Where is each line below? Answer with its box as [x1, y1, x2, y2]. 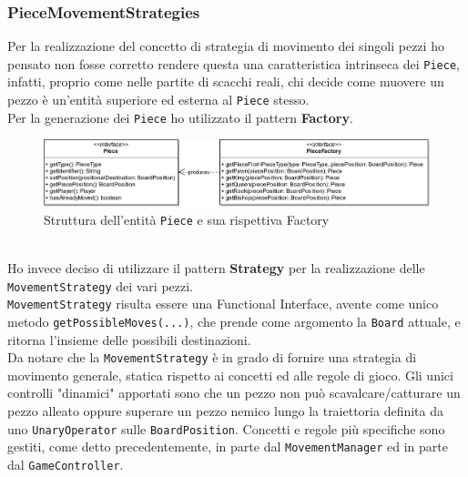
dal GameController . [7, 454, 124, 473]
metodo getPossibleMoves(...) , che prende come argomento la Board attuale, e [7, 311, 461, 330]
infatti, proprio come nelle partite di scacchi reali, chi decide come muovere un [7, 72, 444, 91]
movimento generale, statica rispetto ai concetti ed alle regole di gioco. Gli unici [7, 365, 453, 384]
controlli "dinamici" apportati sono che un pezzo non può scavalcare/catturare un [7, 383, 461, 402]
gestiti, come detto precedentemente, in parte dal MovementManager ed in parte [7, 437, 449, 456]
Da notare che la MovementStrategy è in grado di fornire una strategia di [7, 348, 417, 367]
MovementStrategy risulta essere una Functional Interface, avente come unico [7, 294, 439, 313]
